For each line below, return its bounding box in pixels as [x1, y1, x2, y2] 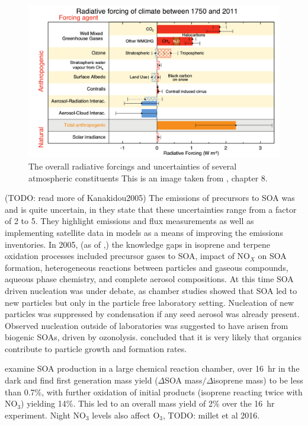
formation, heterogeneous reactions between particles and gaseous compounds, [5, 261, 288, 273]
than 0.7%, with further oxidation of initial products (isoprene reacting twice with [5, 385, 303, 398]
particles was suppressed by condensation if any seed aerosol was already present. [5, 308, 300, 320]
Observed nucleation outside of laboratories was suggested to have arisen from [5, 319, 288, 331]
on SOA [258, 250, 287, 262]
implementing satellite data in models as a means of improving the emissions [5, 226, 283, 238]
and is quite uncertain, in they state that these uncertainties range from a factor [5, 203, 297, 215]
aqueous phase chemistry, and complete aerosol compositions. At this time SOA [5, 273, 294, 285]
